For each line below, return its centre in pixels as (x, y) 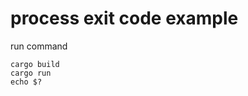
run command (39, 46)
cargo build (35, 64)
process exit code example (124, 18)
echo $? (26, 82)
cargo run (31, 73)
